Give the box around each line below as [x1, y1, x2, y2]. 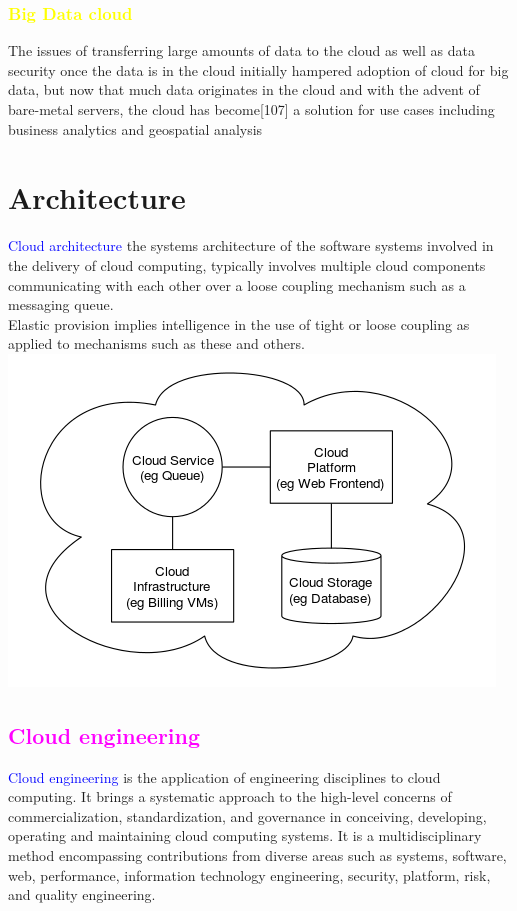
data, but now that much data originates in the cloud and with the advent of [8, 79, 480, 100]
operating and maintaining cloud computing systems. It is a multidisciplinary [8, 825, 482, 846]
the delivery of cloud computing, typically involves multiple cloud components [8, 254, 486, 275]
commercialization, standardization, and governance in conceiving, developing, [8, 805, 487, 826]
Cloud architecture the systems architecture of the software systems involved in [8, 235, 494, 256]
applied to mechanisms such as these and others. [8, 333, 305, 354]
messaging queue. [8, 294, 114, 315]
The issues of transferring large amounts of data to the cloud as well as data [8, 40, 475, 61]
